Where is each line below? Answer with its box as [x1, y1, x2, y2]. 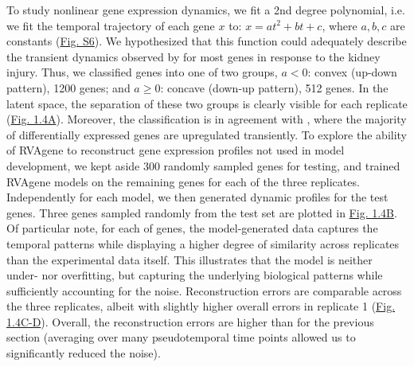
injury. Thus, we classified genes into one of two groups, [6, 64, 278, 80]
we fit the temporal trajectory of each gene [6, 17, 215, 33]
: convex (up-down [307, 64, 397, 80]
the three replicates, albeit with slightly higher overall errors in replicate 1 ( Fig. [6, 298, 396, 314]
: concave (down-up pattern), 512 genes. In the [160, 79, 389, 96]
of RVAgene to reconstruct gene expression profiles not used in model [6, 142, 345, 158]
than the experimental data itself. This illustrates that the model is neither [6, 251, 373, 267]
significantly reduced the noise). [6, 345, 161, 361]
